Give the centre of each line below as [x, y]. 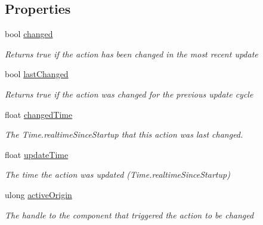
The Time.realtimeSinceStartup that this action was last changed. [124, 134]
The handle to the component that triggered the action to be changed [129, 215]
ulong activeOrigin [38, 194]
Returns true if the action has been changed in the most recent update [131, 54]
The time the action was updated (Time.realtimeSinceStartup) [117, 174]
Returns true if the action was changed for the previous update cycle [129, 94]
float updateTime [37, 154]
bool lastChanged [37, 74]
